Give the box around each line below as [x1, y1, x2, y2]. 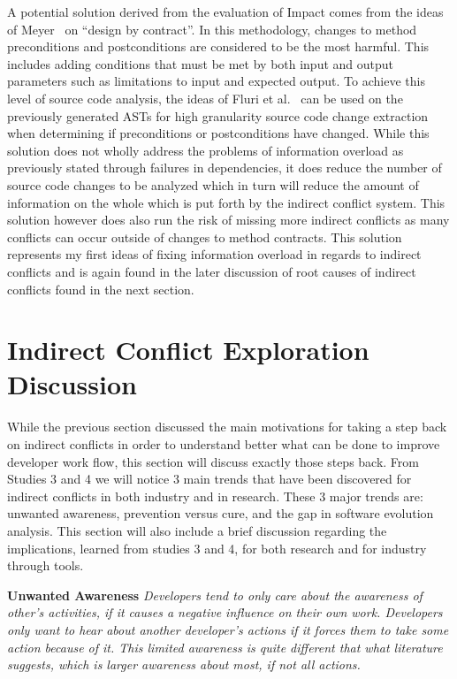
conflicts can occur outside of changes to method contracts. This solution [7, 227, 402, 246]
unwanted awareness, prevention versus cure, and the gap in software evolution [7, 504, 434, 523]
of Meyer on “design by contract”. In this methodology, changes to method [7, 19, 417, 38]
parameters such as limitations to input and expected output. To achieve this [7, 72, 425, 90]
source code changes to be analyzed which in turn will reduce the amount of [7, 175, 419, 194]
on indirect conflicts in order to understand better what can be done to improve [7, 435, 440, 453]
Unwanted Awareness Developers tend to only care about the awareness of [7, 585, 423, 604]
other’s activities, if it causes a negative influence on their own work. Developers [7, 603, 443, 622]
